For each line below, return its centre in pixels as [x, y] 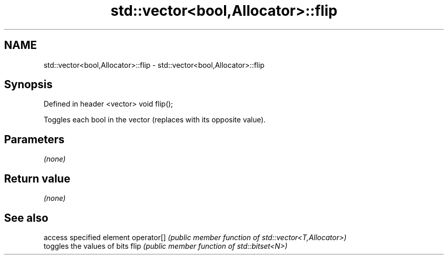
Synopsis [28, 85]
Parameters [34, 139]
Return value [37, 178]
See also [26, 218]
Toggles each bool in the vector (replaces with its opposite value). [155, 120]
